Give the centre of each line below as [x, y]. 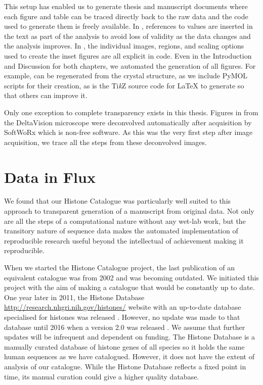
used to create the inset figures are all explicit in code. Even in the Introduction [128, 55]
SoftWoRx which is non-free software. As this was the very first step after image [128, 132]
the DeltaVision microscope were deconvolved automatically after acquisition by [128, 122]
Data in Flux [50, 177]
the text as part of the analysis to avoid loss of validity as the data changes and [127, 36]
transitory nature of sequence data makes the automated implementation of [121, 231]
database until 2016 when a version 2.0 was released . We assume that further [125, 327]
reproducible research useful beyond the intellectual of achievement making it [124, 240]
